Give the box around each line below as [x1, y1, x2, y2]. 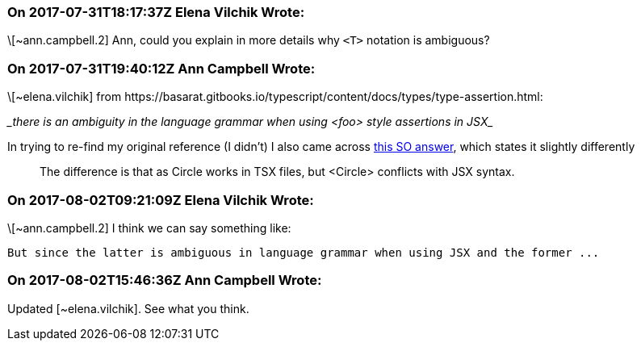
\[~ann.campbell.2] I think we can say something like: [7, 220, 291, 235]
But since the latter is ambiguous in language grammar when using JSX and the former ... [7, 245, 600, 259]
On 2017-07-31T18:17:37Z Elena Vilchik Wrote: [7, 4, 305, 20]
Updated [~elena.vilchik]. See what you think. [7, 301, 249, 316]
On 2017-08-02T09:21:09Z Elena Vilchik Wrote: [7, 191, 314, 208]
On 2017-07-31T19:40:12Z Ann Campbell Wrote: [7, 60, 316, 77]
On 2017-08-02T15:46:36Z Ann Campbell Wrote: [7, 272, 322, 289]
